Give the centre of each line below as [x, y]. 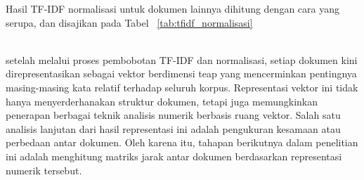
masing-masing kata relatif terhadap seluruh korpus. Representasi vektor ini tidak [182, 87]
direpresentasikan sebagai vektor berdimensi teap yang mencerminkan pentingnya [181, 73]
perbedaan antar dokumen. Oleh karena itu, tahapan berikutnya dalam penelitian [182, 142]
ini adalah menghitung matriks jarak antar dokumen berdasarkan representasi [174, 156]
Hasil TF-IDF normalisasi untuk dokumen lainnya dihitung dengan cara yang [173, 8]
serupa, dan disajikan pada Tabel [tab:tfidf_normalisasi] [129, 22]
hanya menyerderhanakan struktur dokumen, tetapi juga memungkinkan [162, 101]
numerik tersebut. [44, 170]
